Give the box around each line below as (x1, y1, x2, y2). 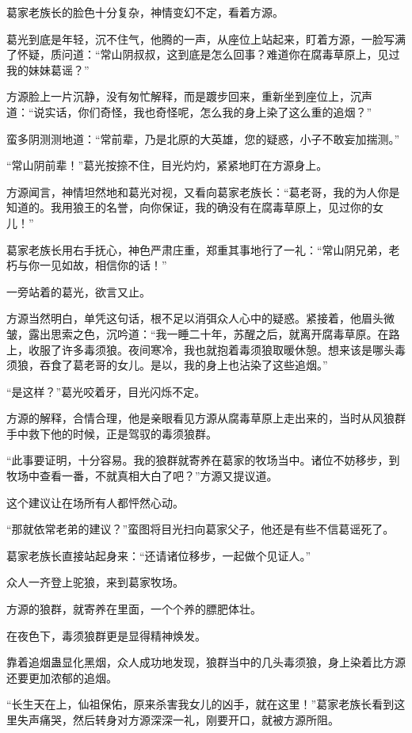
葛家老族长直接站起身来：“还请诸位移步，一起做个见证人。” (6, 547, 311, 563)
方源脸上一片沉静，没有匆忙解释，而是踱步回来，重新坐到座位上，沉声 (6, 88, 372, 105)
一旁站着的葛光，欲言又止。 (6, 283, 151, 300)
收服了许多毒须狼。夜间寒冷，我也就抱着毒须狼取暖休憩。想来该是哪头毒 (28, 341, 406, 357)
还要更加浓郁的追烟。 (6, 669, 117, 685)
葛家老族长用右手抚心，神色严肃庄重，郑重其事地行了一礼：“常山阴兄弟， (6, 241, 389, 258)
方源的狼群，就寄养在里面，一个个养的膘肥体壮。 (6, 601, 261, 617)
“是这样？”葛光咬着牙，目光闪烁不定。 (6, 383, 206, 399)
